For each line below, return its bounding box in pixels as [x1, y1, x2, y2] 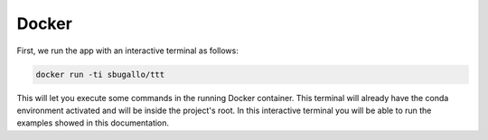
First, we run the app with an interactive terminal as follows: [16, 45, 239, 56]
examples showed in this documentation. [16, 117, 170, 128]
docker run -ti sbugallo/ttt [35, 69, 165, 79]
